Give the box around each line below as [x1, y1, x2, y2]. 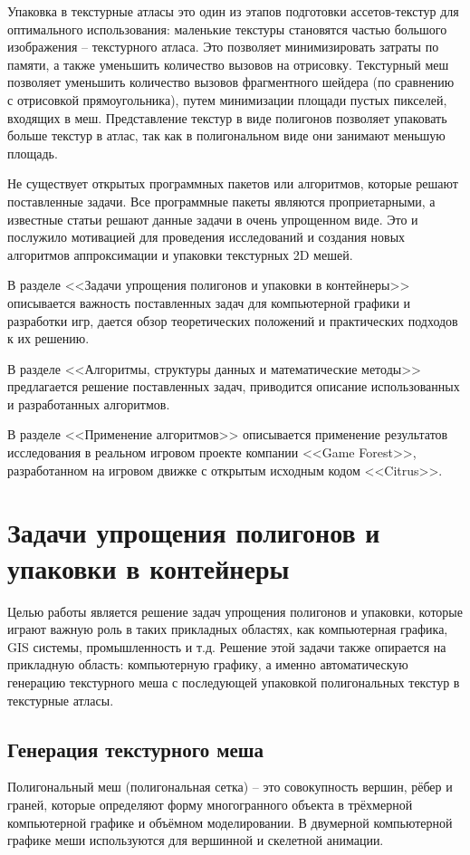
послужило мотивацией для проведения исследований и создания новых [7, 227, 406, 246]
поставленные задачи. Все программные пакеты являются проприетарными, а [7, 191, 436, 210]
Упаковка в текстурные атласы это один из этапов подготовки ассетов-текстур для [7, 2, 459, 20]
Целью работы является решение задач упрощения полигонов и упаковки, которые [7, 601, 463, 620]
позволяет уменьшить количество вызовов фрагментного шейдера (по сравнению [7, 72, 455, 91]
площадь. [7, 143, 58, 162]
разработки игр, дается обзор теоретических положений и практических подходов [7, 311, 458, 330]
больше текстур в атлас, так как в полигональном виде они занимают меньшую [7, 126, 446, 145]
